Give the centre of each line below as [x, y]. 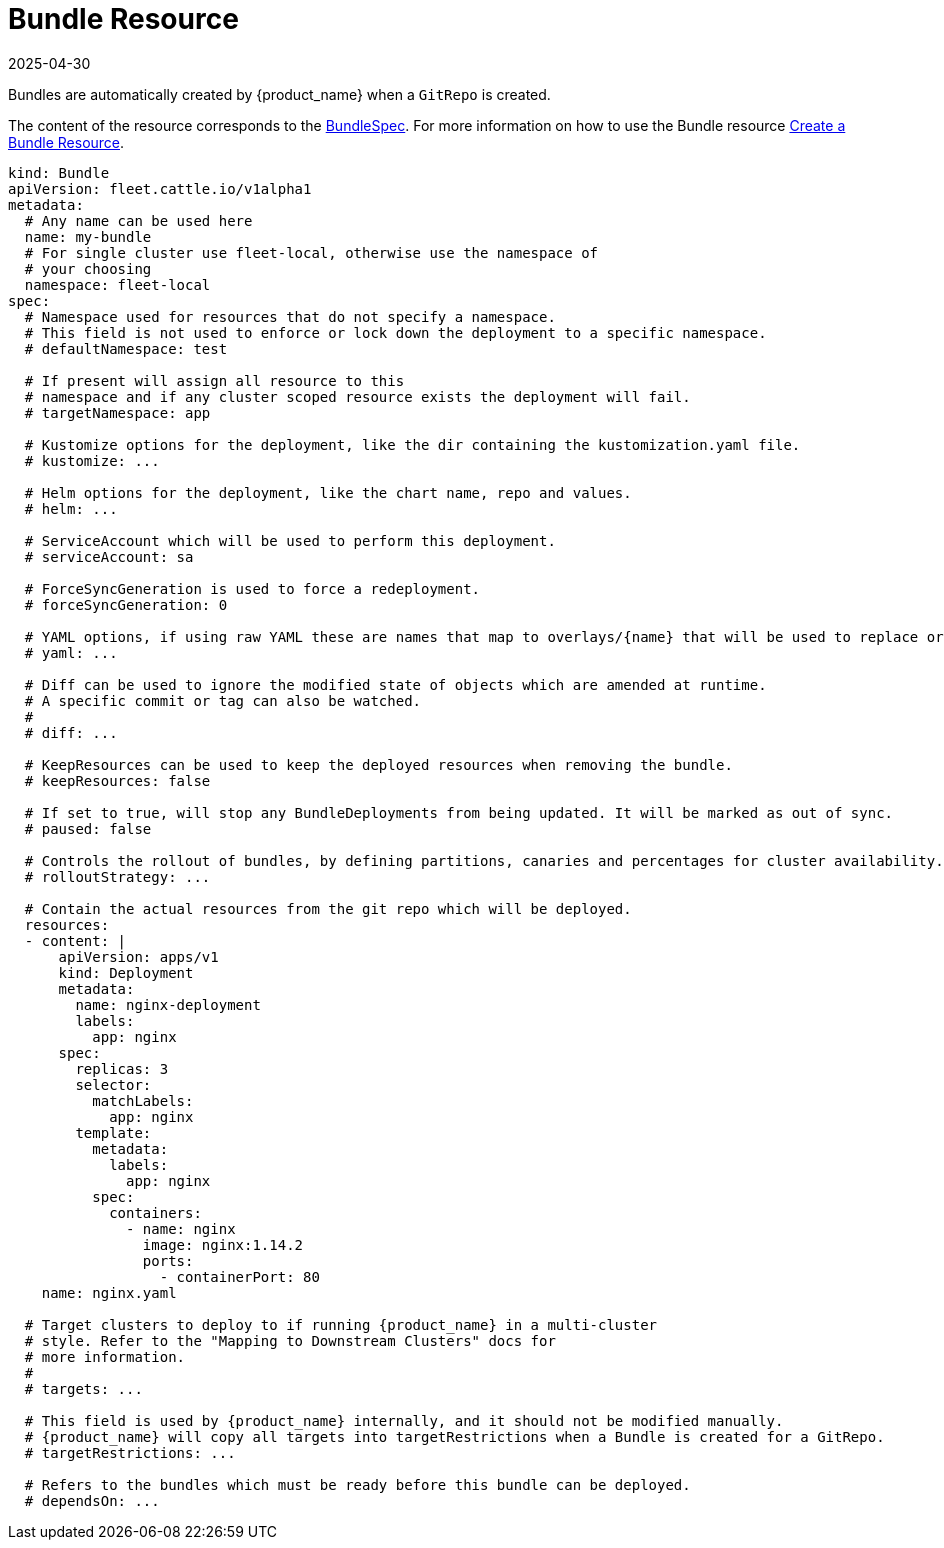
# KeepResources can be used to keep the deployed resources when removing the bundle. [378, 764]
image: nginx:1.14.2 [223, 1244]
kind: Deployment [126, 972]
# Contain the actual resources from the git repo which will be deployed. [328, 908]
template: [113, 1132]
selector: [113, 1084]
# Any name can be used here [138, 220]
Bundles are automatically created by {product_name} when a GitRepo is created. [279, 94]
